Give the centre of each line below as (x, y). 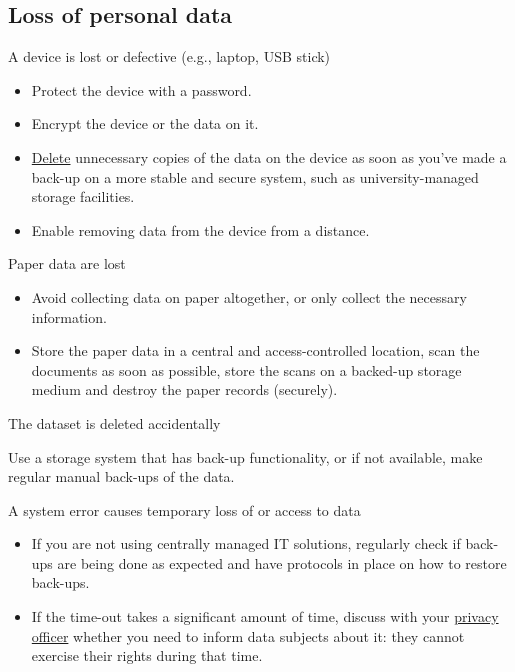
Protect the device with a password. (141, 89)
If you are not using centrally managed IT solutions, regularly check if (246, 543)
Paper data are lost (67, 263)
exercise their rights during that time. (147, 655)
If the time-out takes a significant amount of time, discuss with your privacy (265, 616)
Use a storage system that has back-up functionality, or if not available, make (245, 456)
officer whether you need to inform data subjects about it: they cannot (248, 635)
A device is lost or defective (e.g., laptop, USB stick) (169, 56)
